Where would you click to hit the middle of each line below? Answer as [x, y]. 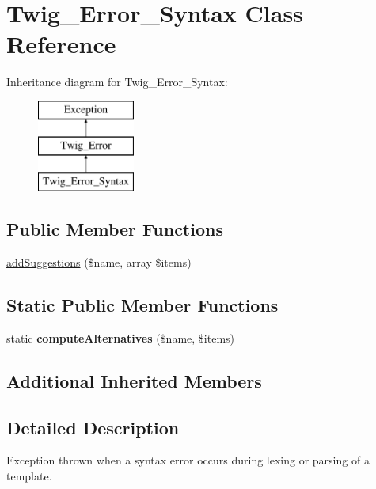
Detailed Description [93, 427]
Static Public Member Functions [142, 305]
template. [29, 476]
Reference [61, 44]
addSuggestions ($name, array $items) [99, 262]
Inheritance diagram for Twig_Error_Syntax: [117, 82]
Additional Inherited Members [134, 380]
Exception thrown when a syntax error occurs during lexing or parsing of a [188, 460]
